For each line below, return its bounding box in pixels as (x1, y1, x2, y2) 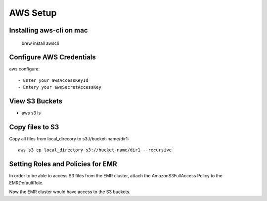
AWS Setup (9, 7, 57, 18)
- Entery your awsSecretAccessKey (18, 84, 101, 90)
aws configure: (9, 66, 40, 72)
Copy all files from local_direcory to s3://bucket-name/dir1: (9, 136, 129, 142)
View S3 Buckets (9, 97, 63, 105)
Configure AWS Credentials (9, 53, 96, 62)
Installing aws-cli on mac (9, 26, 89, 34)
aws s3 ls (21, 110, 41, 116)
